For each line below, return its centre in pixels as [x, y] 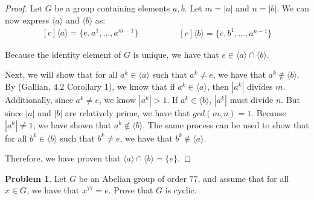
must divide [252, 99]
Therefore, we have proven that [63, 158]
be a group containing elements [112, 8]
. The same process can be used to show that [226, 124]
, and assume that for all [243, 178]
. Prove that [131, 190]
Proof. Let [24, 8]
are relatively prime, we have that [127, 112]
